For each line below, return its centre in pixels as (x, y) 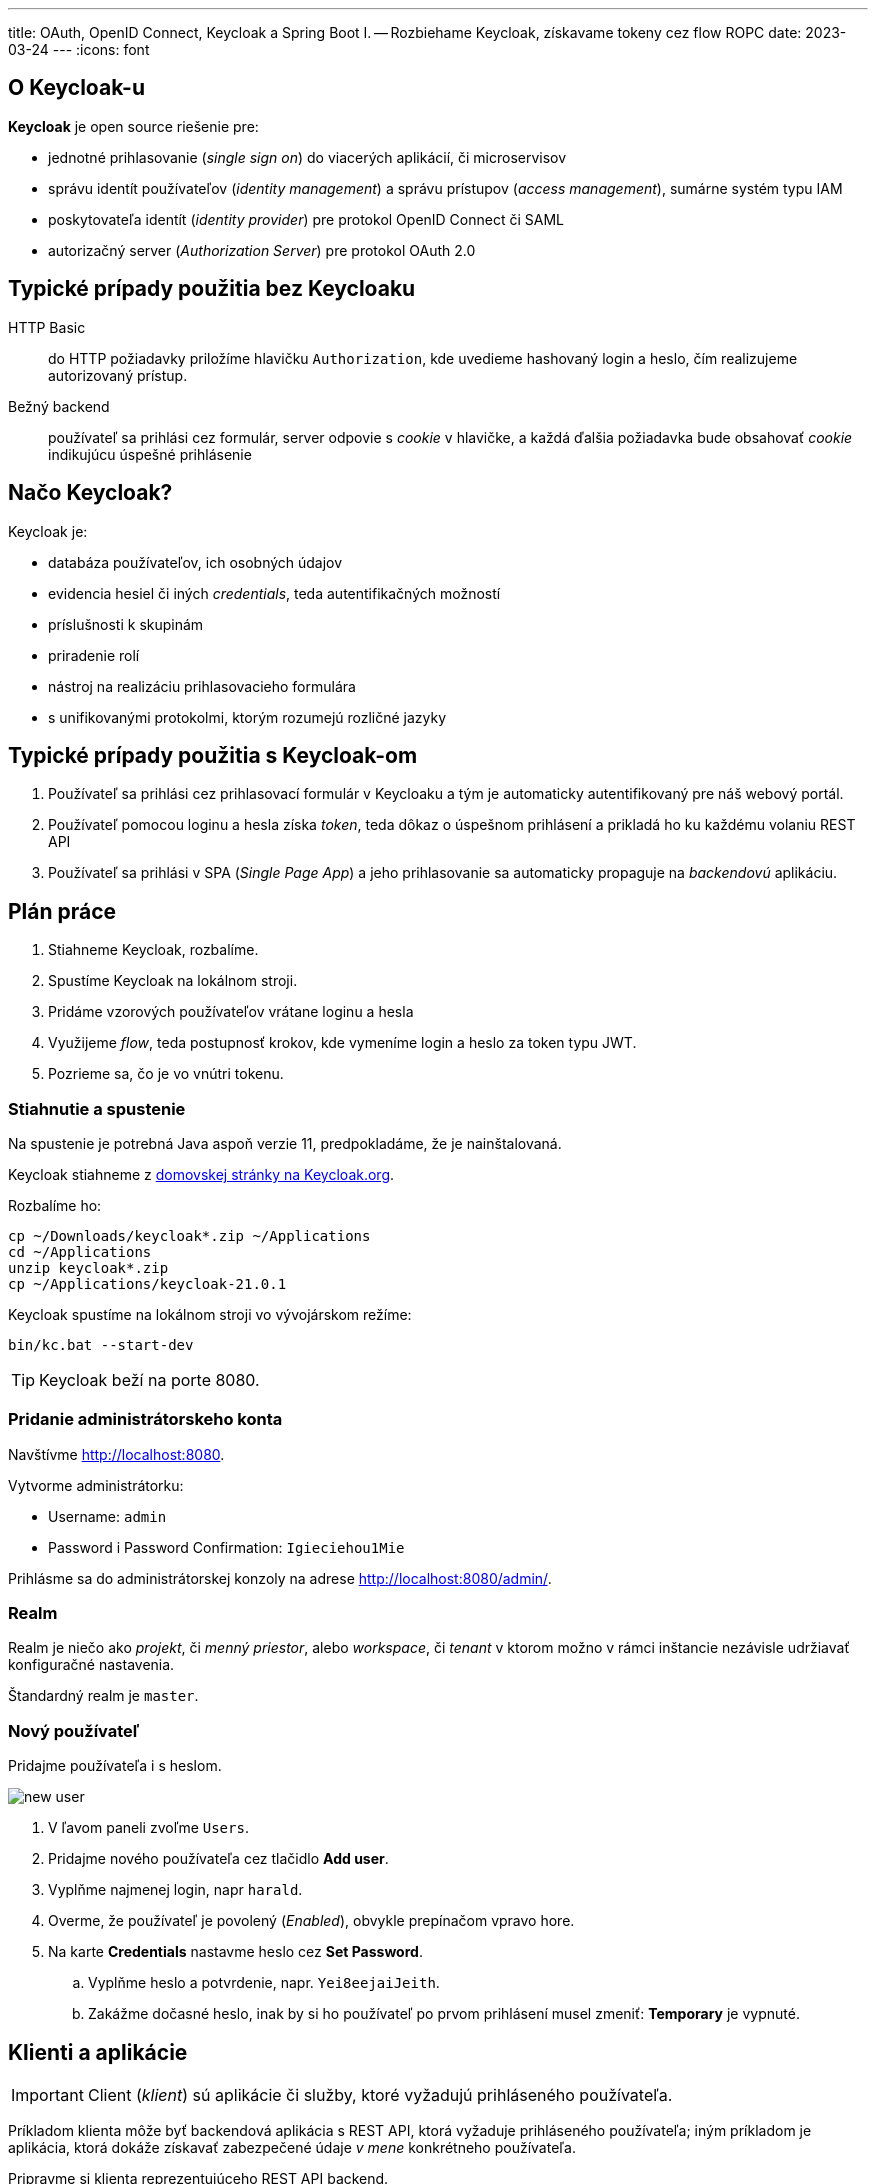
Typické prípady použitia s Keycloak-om (213, 755)
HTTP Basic (47, 327)
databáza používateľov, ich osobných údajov (195, 562)
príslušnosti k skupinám (126, 624)
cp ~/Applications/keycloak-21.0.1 (147, 1283)
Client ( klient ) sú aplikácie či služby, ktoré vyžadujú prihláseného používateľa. (380, 2095)
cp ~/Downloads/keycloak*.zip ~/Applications (189, 1235)
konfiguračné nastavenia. (91, 1665)
